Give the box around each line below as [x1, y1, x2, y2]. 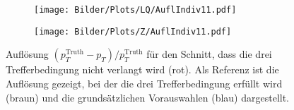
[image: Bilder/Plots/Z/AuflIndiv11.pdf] [34, 26, 232, 37]
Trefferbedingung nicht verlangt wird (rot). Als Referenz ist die [6, 62, 279, 77]
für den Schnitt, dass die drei [146, 47, 272, 61]
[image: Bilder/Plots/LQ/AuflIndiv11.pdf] [34, 5, 237, 15]
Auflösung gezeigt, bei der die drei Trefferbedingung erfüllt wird [6, 75, 283, 90]
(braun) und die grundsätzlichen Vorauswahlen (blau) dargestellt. [6, 90, 290, 104]
